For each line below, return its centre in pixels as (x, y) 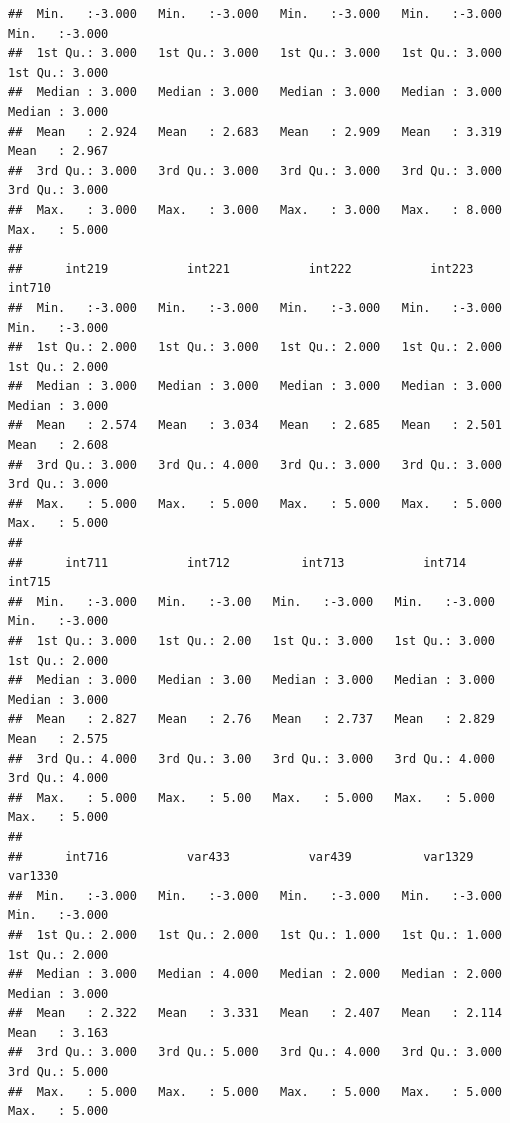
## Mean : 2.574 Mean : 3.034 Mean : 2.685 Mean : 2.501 (255, 425)
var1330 (33, 876)
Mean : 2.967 (58, 151)
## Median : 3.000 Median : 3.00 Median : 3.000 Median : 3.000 (251, 680)
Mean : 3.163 (58, 1032)
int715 (29, 582)
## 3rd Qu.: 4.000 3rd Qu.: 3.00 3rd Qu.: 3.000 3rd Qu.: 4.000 (251, 758)
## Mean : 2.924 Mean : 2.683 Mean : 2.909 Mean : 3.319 (255, 131)
